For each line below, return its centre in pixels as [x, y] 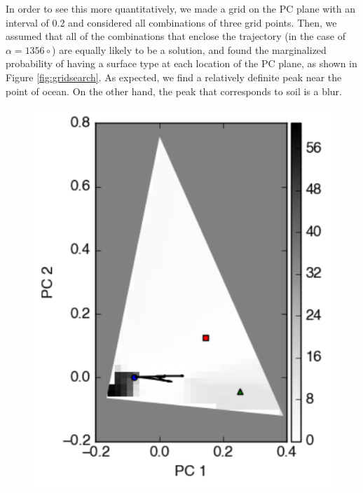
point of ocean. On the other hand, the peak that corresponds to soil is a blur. [174, 91]
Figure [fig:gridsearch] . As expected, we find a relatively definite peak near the [174, 77]
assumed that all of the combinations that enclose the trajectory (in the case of [176, 36]
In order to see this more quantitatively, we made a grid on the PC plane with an [181, 8]
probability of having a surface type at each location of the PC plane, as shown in [181, 63]
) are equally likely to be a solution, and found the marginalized [189, 49]
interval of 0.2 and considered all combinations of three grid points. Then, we [171, 22]
